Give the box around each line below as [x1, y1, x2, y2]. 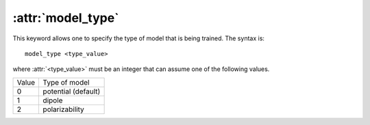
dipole [42, 96, 63, 105]
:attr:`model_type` [12, 10, 119, 25]
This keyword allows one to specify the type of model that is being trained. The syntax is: [12, 34, 265, 42]
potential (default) [42, 86, 101, 96]
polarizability [42, 105, 85, 114]
